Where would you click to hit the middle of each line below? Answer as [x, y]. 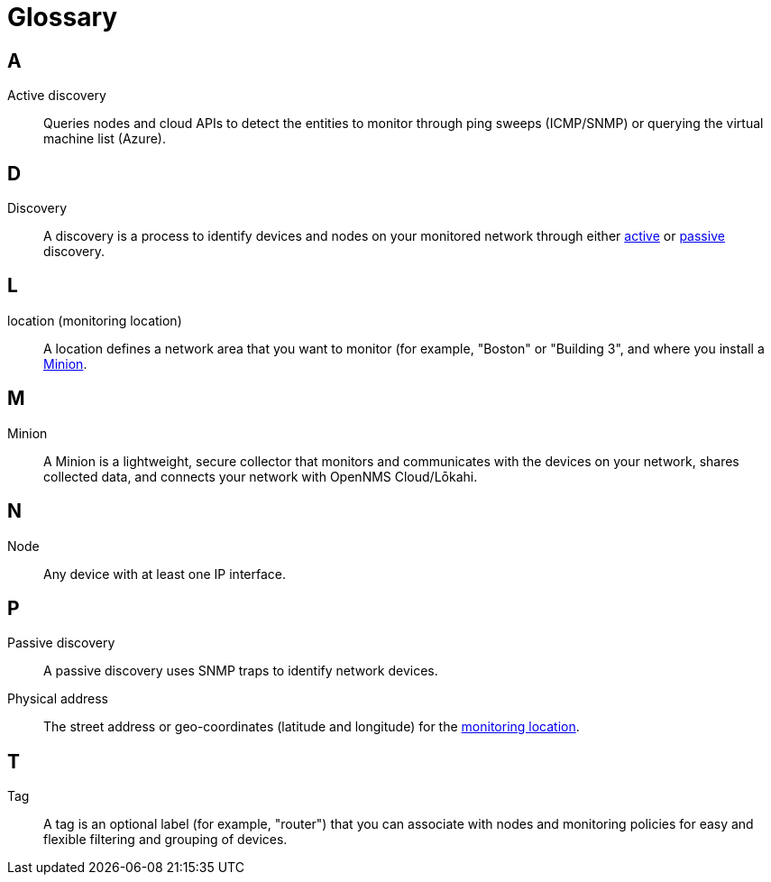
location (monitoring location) [95, 320]
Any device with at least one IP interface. [165, 574]
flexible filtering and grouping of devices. [165, 840]
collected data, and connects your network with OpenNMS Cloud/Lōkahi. [261, 476]
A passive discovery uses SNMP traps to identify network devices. [241, 671]
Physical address [58, 699]
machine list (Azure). [105, 139]
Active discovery [57, 96]
